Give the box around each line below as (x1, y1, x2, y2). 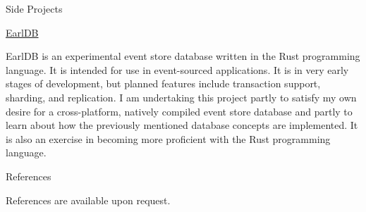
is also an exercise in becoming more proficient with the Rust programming (6, 131, 331, 146)
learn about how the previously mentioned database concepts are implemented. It (6, 118, 358, 132)
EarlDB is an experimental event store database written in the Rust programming (6, 49, 360, 63)
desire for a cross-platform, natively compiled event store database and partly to (6, 104, 353, 118)
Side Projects (6, 1, 63, 15)
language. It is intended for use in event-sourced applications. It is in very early (6, 62, 349, 77)
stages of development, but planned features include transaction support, (6, 76, 321, 91)
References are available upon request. (6, 192, 171, 207)
